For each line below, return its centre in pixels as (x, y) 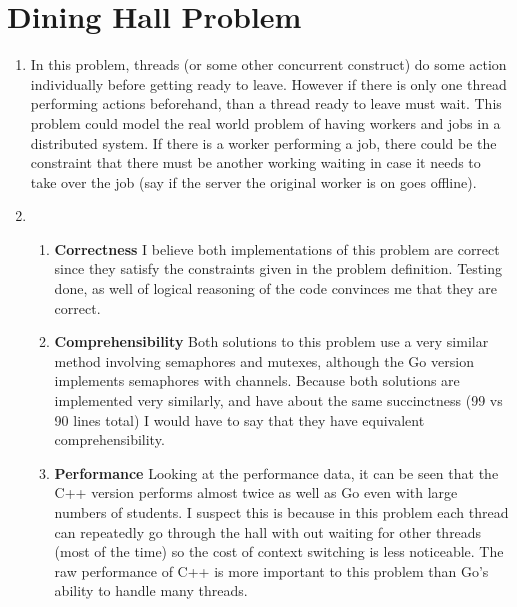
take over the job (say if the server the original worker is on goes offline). (253, 181)
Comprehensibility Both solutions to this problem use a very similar (271, 341)
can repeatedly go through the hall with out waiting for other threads (268, 531)
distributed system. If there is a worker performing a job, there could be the (263, 142)
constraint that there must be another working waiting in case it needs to (255, 162)
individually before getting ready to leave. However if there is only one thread (268, 83)
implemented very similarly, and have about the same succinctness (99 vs (278, 400)
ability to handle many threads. (151, 590)
